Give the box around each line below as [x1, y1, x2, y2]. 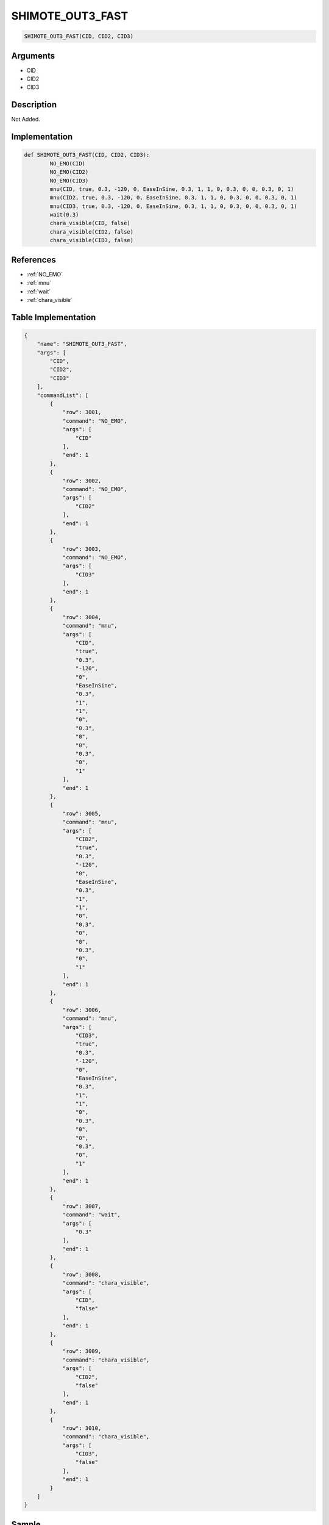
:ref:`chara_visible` [26, 296, 73, 303]
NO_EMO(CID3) [49, 177, 89, 184]
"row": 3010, [62, 1424, 102, 1432]
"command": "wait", [62, 1211, 121, 1218]
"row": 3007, [62, 1202, 102, 1210]
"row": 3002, [62, 477, 102, 484]
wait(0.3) [49, 211, 79, 218]
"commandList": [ [37, 392, 89, 399]
